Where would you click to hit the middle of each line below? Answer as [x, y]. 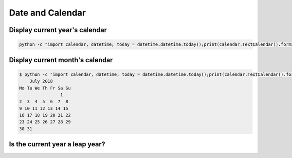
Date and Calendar [47, 13]
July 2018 [41, 81]
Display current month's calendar [61, 60]
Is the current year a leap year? [57, 144]
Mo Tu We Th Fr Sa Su [45, 88]
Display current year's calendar [58, 30]
